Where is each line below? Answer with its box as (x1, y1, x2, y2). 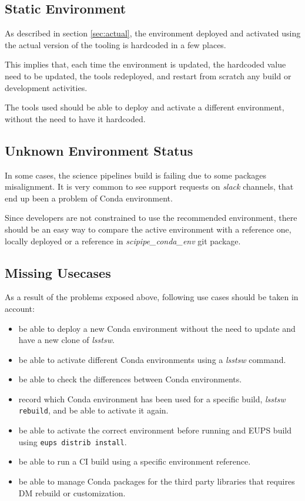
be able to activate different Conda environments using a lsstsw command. (18, 353, 286, 365)
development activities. (5, 81, 88, 93)
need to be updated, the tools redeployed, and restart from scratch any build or (5, 69, 291, 82)
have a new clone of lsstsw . (18, 334, 115, 346)
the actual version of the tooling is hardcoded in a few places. (5, 38, 226, 51)
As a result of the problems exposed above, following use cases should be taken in (5, 291, 299, 303)
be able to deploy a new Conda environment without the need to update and (18, 322, 296, 334)
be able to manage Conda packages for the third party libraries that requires (18, 475, 295, 487)
